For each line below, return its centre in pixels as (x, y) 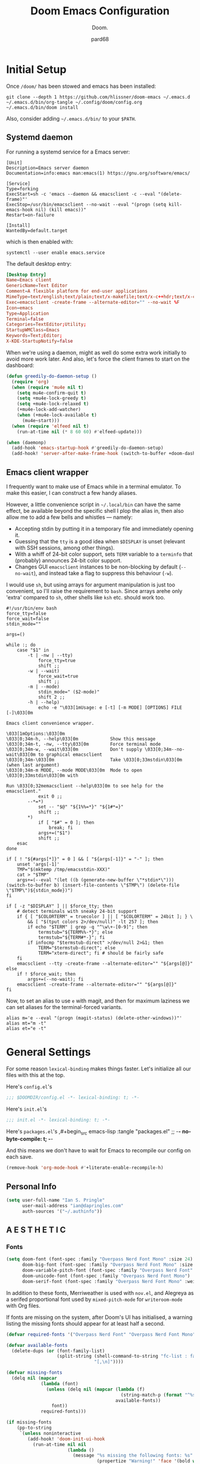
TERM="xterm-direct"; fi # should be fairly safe (101, 953)
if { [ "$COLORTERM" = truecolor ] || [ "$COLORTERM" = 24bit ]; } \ (105, 916)
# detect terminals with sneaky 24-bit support (77, 911)
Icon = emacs (20, 308)
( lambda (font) (60, 1383)
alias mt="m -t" (26, 1023)
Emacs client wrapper (48, 472)
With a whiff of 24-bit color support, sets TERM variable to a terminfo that (104, 554)
